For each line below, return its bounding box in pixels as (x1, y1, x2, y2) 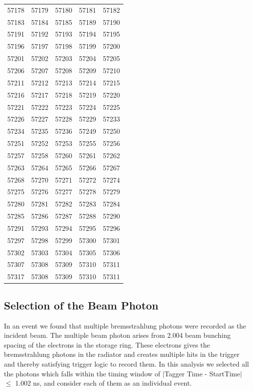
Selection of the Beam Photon (4, 297, 159, 312)
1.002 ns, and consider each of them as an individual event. (15, 378, 192, 388)
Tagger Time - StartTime (164, 368, 240, 378)
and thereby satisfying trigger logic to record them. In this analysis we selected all (4, 358, 249, 369)
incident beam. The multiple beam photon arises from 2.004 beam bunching (4, 330, 231, 340)
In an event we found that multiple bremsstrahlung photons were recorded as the (4, 320, 246, 330)
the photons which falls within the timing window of (4, 368, 160, 378)
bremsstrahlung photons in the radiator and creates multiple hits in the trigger (4, 349, 240, 359)
